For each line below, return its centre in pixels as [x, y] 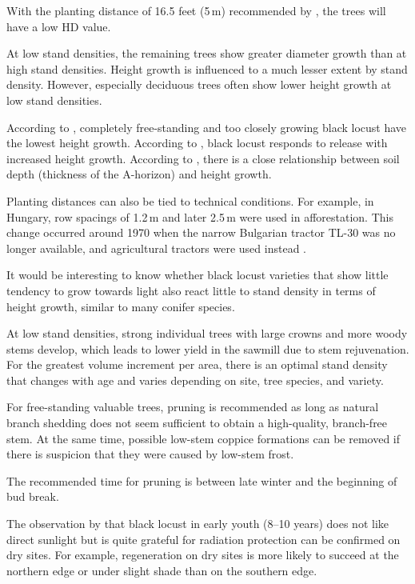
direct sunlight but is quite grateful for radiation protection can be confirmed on [204, 539]
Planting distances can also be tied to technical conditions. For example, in [190, 200]
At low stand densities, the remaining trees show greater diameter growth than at [207, 53]
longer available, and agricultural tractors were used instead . [156, 248]
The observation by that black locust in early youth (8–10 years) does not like [198, 524]
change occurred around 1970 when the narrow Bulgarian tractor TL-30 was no [201, 232]
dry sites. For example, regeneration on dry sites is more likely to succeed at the [203, 555]
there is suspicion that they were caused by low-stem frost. [150, 454]
